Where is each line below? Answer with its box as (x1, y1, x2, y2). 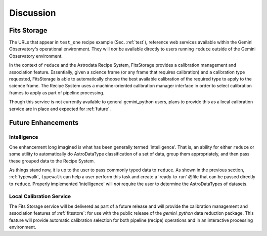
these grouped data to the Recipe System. (9, 158, 95, 164)
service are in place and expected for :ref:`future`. (9, 106, 111, 112)
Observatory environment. (9, 53, 63, 59)
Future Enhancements (9, 118, 79, 127)
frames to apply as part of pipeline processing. (9, 89, 105, 96)
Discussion (9, 7, 56, 18)
